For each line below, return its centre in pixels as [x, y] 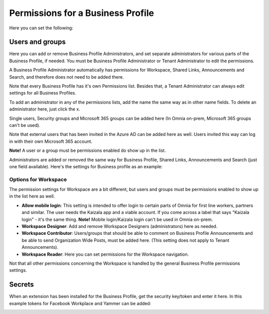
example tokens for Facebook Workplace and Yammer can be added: [80, 303]
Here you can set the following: [41, 28]
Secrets [22, 284]
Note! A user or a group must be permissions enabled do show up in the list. [88, 151]
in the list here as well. [32, 196]
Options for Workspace [38, 179]
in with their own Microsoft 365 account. [51, 141]
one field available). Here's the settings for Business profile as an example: [86, 166]
